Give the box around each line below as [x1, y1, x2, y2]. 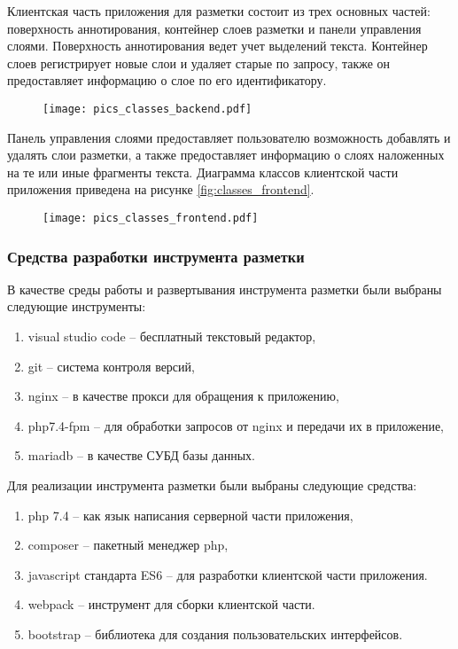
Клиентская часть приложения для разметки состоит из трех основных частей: [7, 2, 431, 20]
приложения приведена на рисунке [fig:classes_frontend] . [7, 180, 314, 199]
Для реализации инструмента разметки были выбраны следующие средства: [7, 476, 417, 495]
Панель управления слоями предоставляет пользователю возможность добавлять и [7, 128, 451, 146]
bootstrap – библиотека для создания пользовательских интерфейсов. [27, 625, 403, 643]
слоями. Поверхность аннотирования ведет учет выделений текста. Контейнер [7, 36, 428, 55]
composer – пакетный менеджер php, [27, 536, 229, 554]
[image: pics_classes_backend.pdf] [43, 102, 252, 115]
